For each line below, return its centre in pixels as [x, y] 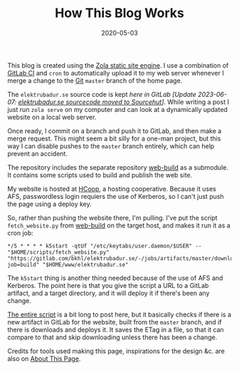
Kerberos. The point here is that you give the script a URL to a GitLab [108, 285]
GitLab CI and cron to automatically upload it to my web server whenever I [116, 73]
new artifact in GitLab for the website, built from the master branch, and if [115, 322]
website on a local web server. [52, 117]
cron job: [21, 232]
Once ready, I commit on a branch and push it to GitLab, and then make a [115, 130]
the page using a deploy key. [50, 204]
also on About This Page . [44, 359]
